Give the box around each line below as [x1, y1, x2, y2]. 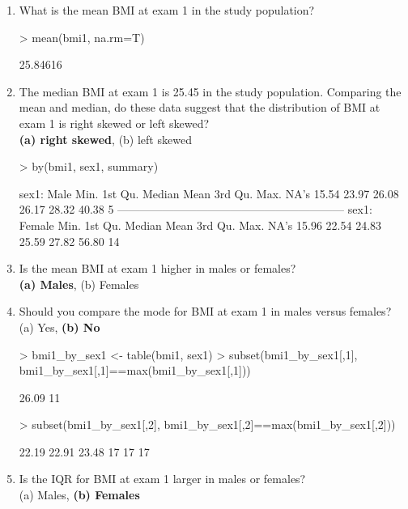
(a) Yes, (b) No [19, 318, 100, 335]
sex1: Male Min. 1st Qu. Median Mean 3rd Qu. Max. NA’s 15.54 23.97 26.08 [19, 185, 399, 201]
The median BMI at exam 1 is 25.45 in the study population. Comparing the [19, 83, 402, 100]
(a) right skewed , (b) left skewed [19, 130, 192, 147]
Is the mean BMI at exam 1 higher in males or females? [19, 260, 296, 277]
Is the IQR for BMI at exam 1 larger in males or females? [19, 470, 306, 487]
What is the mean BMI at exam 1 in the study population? [19, 2, 315, 18]
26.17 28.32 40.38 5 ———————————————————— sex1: [19, 201, 372, 218]
